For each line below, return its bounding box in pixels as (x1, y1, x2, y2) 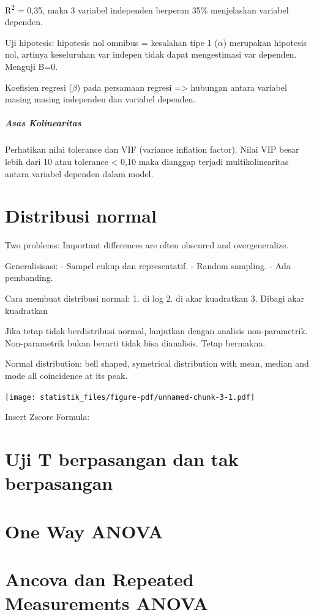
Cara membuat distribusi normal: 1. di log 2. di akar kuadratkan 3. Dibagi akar (5, 292, 305, 305)
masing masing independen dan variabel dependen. (5, 93, 196, 105)
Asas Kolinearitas (5, 117, 81, 129)
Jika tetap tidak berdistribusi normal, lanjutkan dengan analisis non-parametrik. (5, 324, 308, 337)
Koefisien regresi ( (5, 80, 72, 93)
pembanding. (5, 271, 53, 284)
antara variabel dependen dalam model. (5, 167, 154, 180)
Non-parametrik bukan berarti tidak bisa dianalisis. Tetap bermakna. (5, 336, 266, 349)
